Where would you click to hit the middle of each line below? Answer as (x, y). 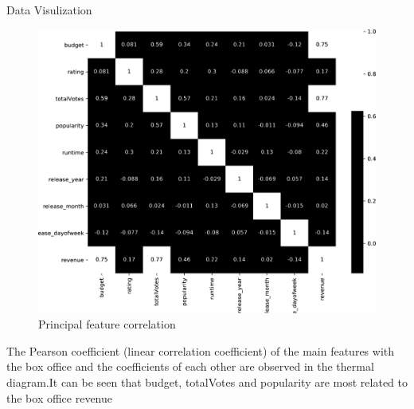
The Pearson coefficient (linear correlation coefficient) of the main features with (201, 350)
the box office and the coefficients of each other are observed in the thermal (190, 366)
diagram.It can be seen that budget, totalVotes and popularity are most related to (207, 382)
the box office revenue (60, 397)
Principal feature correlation (107, 324)
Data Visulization (49, 10)
